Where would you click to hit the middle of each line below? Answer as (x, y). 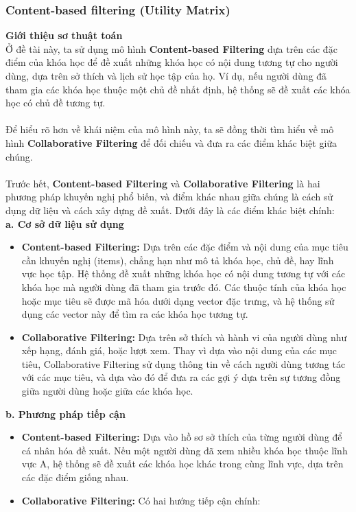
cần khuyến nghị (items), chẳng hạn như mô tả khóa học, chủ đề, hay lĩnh (178, 260)
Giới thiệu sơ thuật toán (64, 35)
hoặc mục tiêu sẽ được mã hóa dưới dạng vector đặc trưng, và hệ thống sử (178, 300)
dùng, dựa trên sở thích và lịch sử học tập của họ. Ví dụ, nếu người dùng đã (166, 75)
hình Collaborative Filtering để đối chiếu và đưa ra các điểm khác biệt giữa (171, 142)
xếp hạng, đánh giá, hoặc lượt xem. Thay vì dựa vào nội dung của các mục (179, 350)
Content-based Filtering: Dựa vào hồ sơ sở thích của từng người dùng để (182, 437)
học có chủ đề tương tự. (56, 103)
